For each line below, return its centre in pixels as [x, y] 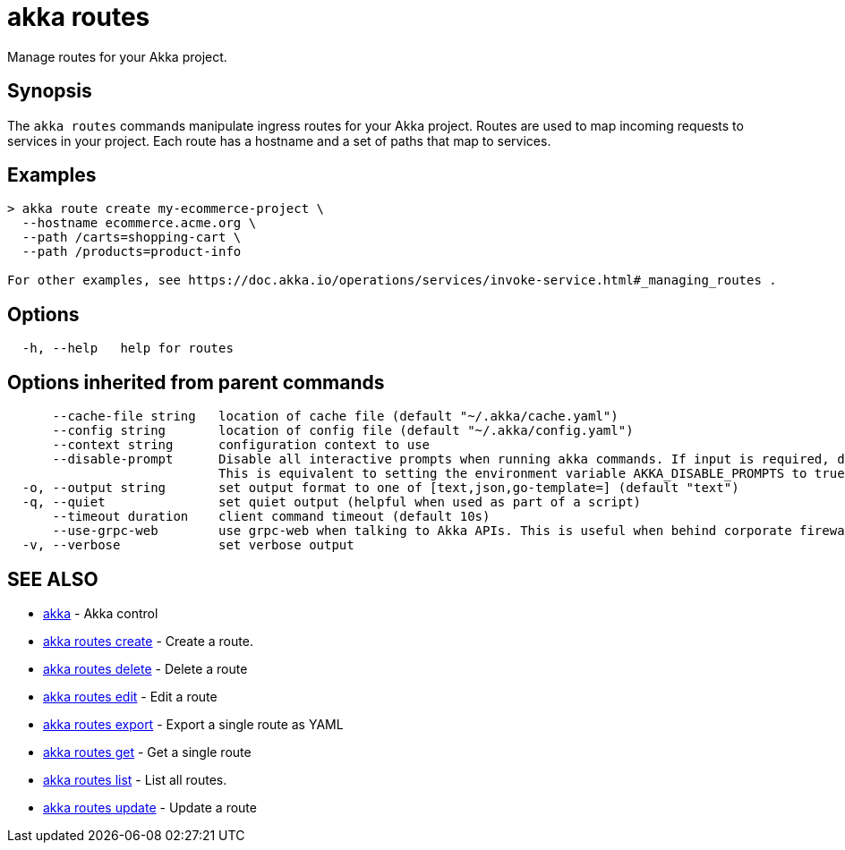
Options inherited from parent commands [196, 382]
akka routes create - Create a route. [148, 641]
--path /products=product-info [132, 252]
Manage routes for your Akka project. [117, 56]
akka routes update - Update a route [150, 807]
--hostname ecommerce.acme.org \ [139, 223]
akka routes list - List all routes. [135, 779]
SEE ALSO [53, 579]
